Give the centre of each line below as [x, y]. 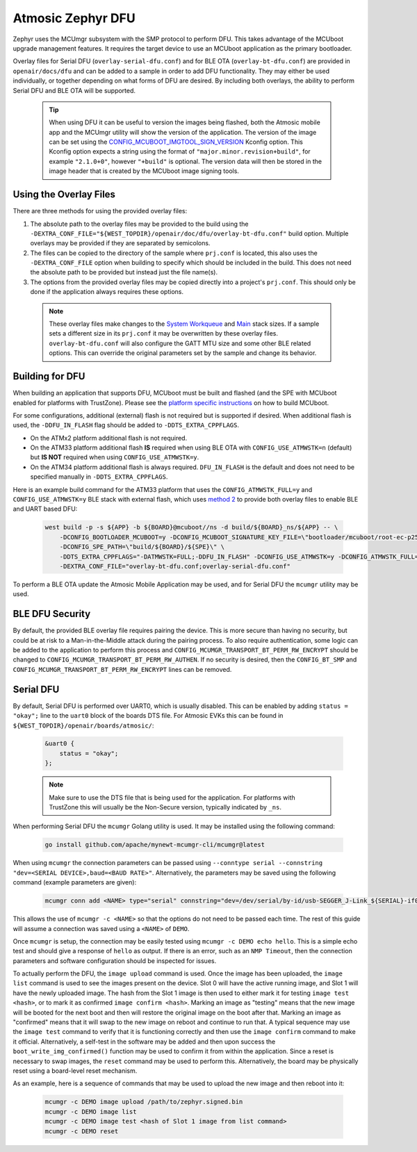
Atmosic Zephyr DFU [74, 18]
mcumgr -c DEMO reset [82, 1131]
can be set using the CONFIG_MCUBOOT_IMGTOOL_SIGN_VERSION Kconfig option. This [176, 142]
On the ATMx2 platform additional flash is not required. [109, 438]
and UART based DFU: [45, 509]
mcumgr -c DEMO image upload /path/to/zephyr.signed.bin [144, 1102]
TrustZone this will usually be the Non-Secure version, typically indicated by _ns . [165, 807]
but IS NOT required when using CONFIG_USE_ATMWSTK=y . [115, 457]
